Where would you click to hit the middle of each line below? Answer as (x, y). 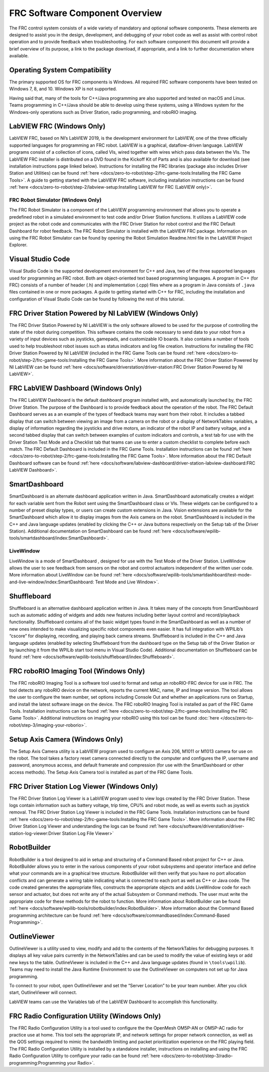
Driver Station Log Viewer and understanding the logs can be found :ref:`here (88, 826)
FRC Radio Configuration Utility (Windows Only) (85, 1016)
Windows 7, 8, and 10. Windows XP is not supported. (63, 89)
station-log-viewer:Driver (35, 833)
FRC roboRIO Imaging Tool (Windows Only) (77, 671)
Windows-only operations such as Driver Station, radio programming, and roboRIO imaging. (103, 112)
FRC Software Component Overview (86, 13)
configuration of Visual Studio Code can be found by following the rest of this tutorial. (97, 299)
